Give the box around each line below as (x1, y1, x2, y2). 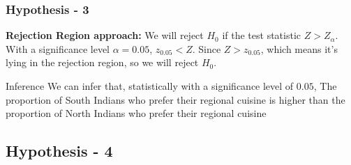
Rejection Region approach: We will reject (6, 28, 204, 42)
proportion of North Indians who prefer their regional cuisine (6, 106, 267, 120)
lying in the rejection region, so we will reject (6, 55, 199, 70)
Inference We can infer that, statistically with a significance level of (6, 79, 294, 93)
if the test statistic (222, 28, 301, 42)
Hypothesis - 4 (6, 140, 113, 162)
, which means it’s (260, 41, 338, 56)
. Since (192, 41, 221, 56)
